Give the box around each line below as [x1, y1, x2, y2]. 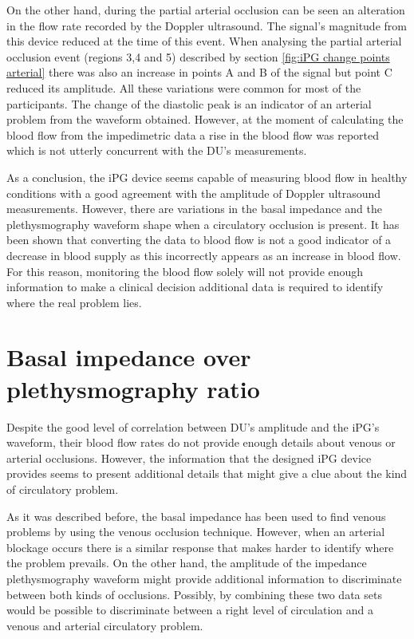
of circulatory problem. [6, 480, 119, 497]
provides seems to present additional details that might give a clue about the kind [6, 465, 408, 482]
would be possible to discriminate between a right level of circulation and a [6, 602, 374, 618]
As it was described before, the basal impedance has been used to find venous [6, 507, 386, 524]
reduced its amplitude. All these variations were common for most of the [6, 79, 361, 96]
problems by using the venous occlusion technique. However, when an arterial [6, 523, 385, 540]
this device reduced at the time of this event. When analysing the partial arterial [6, 33, 402, 49]
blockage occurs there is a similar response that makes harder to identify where [6, 538, 394, 555]
